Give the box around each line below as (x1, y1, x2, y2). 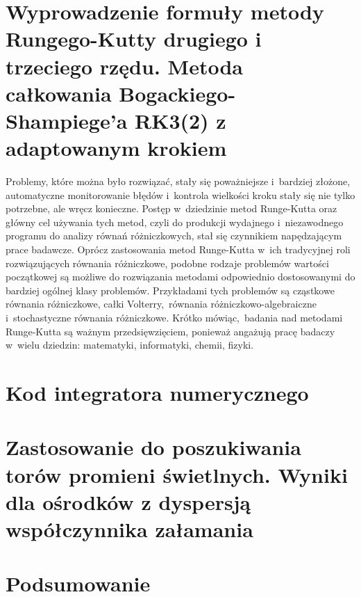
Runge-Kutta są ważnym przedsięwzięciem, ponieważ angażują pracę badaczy (6, 324, 335, 338)
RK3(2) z (135, 106, 226, 134)
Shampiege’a (6, 106, 128, 134)
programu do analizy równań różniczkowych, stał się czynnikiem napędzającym (6, 228, 342, 243)
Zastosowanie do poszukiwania (6, 433, 301, 461)
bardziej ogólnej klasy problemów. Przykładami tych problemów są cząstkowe (6, 282, 335, 297)
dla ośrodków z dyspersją (6, 487, 251, 516)
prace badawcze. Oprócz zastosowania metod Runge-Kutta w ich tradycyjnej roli (6, 242, 351, 257)
